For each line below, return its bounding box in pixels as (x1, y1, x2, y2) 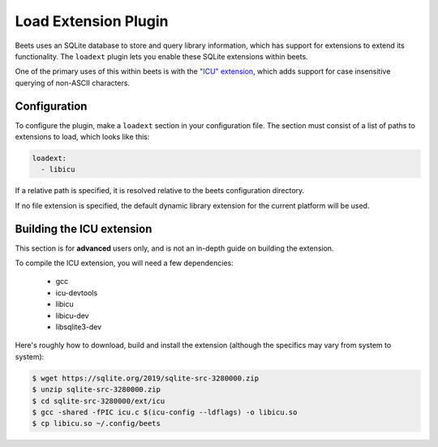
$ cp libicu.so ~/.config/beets (32, 419, 161, 428)
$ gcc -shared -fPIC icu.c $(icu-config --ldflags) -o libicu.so (32, 407, 298, 417)
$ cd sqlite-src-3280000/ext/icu (32, 396, 165, 406)
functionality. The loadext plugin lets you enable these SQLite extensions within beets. (15, 51, 308, 61)
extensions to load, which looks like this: (15, 132, 150, 142)
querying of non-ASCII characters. (15, 78, 130, 88)
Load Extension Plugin (15, 12, 169, 30)
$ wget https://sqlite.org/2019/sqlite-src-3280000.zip (32, 373, 260, 383)
